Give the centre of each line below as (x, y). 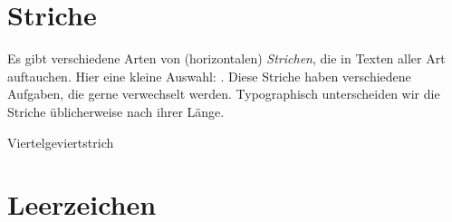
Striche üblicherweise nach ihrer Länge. (116, 111)
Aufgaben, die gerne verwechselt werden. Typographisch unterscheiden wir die (224, 94)
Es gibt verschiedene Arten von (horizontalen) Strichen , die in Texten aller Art (226, 58)
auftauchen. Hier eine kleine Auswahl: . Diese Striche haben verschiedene (209, 76)
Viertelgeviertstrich (61, 142)
